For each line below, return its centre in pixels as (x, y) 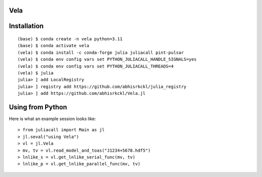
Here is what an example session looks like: (53, 119)
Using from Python (38, 107)
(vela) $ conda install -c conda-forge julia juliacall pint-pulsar (101, 53)
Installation (26, 26)
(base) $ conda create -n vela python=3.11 (70, 39)
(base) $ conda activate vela (54, 46)
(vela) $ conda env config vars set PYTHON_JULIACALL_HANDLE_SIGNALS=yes (107, 59)
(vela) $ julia (36, 73)
